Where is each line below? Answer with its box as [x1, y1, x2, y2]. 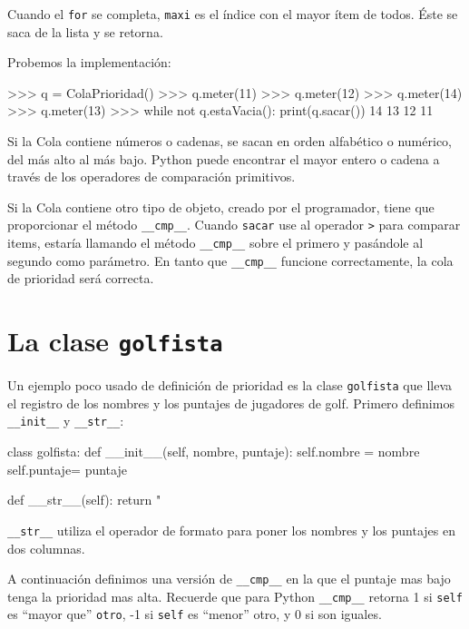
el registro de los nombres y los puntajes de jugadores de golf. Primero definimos [7, 393, 454, 412]
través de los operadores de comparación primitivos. [7, 167, 296, 186]
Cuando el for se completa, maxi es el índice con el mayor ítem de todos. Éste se [7, 5, 458, 23]
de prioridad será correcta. [7, 269, 154, 288]
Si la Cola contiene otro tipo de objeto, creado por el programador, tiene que [7, 197, 435, 216]
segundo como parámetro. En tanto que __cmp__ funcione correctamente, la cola [7, 251, 454, 270]
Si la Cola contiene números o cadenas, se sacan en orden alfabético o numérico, [7, 132, 452, 151]
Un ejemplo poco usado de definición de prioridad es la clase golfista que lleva [7, 376, 453, 395]
